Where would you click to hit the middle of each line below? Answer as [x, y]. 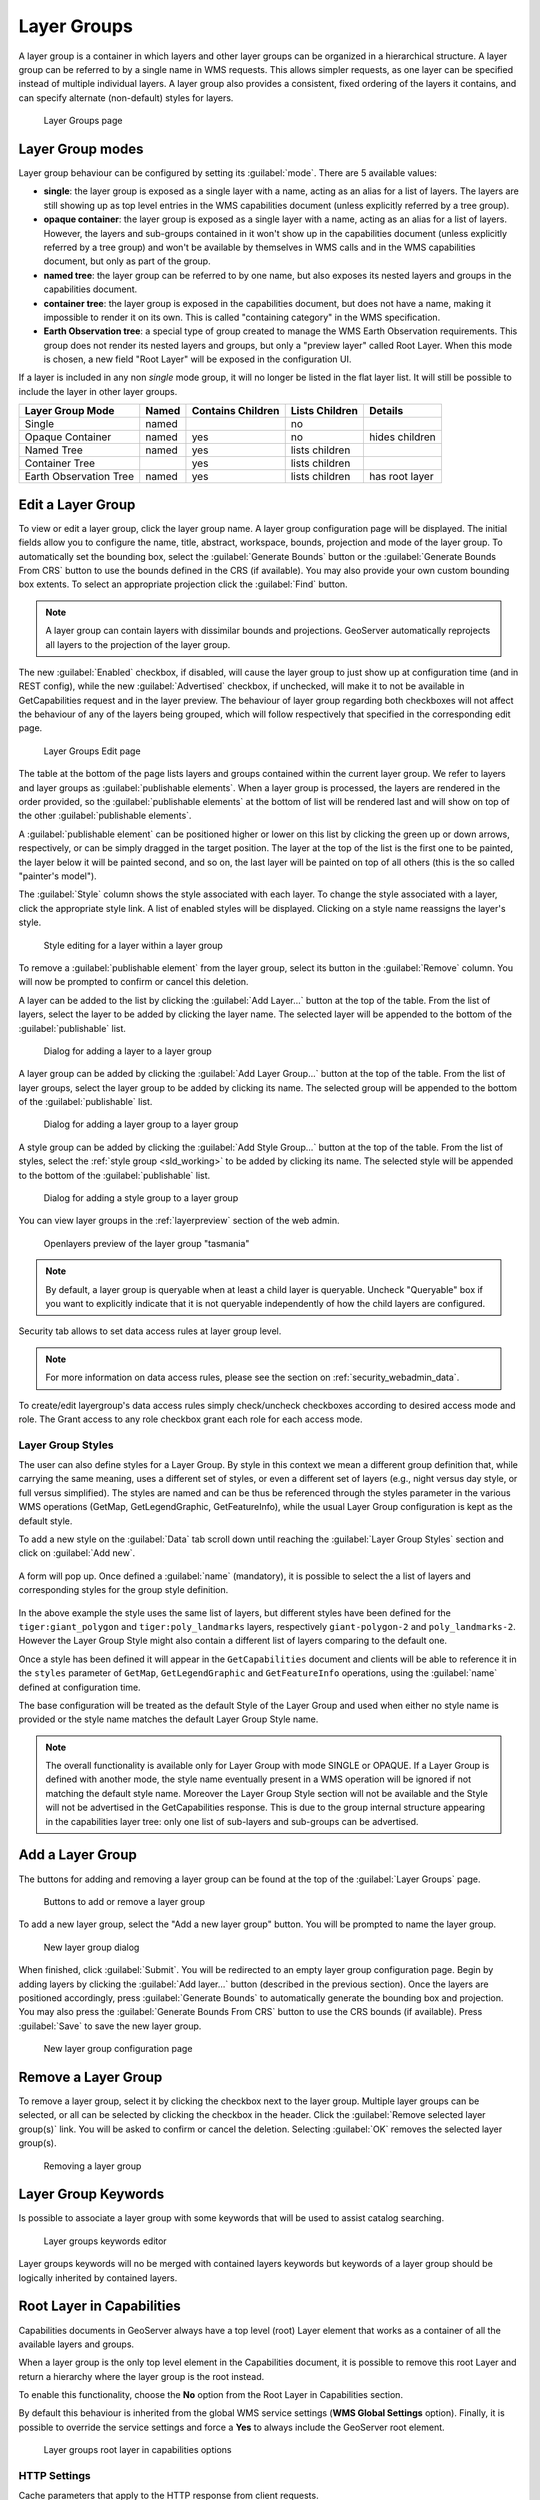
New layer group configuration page [118, 2049]
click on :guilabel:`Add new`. [77, 1553]
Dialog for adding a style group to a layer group [141, 1198]
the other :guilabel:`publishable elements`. [105, 816]
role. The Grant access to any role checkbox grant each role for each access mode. [190, 1419]
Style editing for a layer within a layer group [133, 945]
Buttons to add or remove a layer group [124, 1901]
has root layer [401, 477]
